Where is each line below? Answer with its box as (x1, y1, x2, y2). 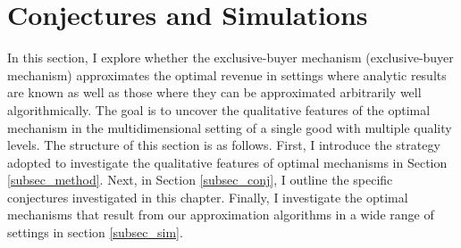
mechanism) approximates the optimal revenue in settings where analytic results (7, 65, 447, 84)
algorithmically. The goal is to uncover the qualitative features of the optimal (7, 100, 431, 119)
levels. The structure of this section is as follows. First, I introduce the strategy (7, 136, 440, 154)
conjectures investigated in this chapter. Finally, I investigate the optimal (7, 187, 408, 206)
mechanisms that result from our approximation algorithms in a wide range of (7, 205, 434, 224)
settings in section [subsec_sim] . (7, 223, 183, 242)
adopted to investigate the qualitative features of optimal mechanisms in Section (7, 153, 448, 171)
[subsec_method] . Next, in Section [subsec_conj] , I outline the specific (7, 170, 393, 189)
